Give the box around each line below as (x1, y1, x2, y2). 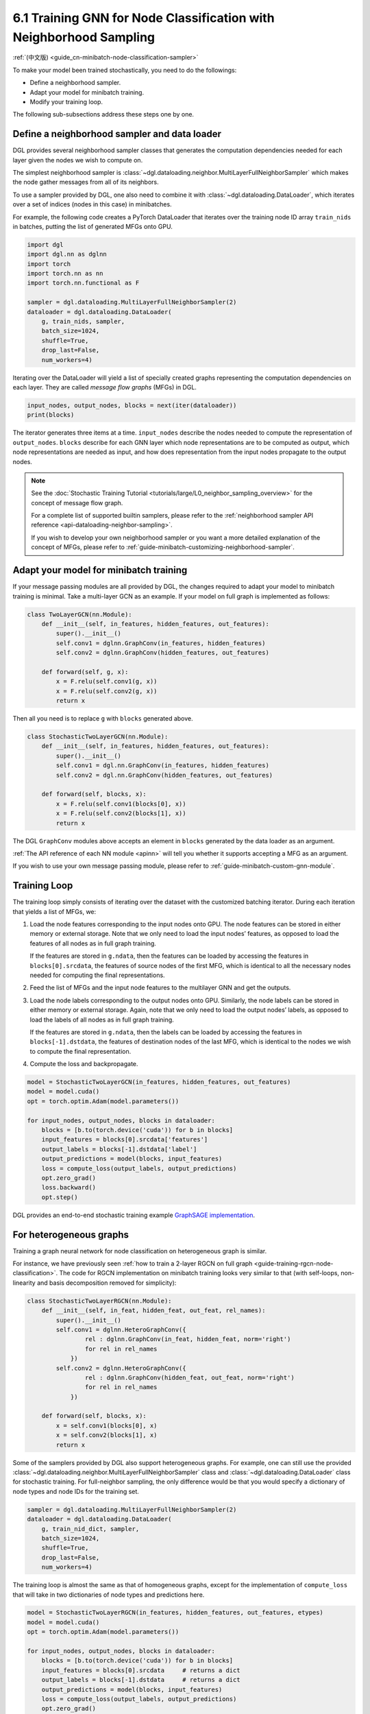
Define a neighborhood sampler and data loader (12, 128, 222, 140)
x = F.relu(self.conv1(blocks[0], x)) (56, 799, 186, 808)
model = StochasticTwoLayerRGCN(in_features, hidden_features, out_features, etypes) (27, 1608, 323, 1617)
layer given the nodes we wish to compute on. (12, 156, 143, 164)
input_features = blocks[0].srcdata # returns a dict (41, 1666, 241, 1674)
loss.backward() (41, 1183, 96, 1192)
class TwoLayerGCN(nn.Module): (27, 610, 133, 618)
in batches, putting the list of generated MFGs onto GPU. (12, 222, 173, 230)
